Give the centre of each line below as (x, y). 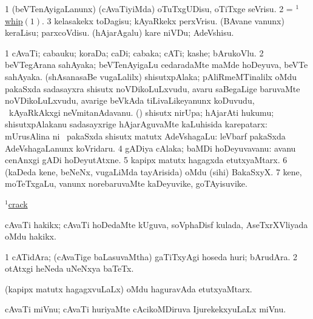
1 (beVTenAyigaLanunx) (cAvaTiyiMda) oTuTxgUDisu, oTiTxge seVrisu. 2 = (149, 8)
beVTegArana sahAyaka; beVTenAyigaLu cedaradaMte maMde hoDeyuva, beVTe (156, 65)
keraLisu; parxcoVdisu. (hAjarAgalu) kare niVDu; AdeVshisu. (119, 32)
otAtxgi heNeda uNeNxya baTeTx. (69, 268)
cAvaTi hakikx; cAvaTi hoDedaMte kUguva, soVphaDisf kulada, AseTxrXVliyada (156, 224)
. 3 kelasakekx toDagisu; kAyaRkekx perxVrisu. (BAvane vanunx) (163, 20)
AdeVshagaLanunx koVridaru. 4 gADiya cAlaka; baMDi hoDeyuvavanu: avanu (150, 148)
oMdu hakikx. (31, 236)
